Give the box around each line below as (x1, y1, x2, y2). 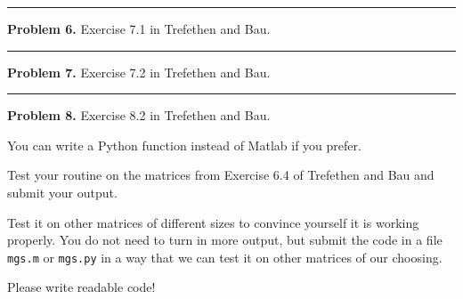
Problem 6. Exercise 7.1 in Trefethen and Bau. (7, 20, 271, 37)
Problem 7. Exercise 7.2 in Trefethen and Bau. (7, 62, 271, 81)
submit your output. (7, 182, 118, 201)
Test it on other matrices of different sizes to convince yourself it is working (7, 213, 419, 231)
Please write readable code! (7, 278, 156, 296)
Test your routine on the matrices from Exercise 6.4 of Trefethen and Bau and (7, 166, 435, 184)
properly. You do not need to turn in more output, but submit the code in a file (7, 230, 443, 249)
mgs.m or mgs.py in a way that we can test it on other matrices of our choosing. (7, 247, 443, 266)
